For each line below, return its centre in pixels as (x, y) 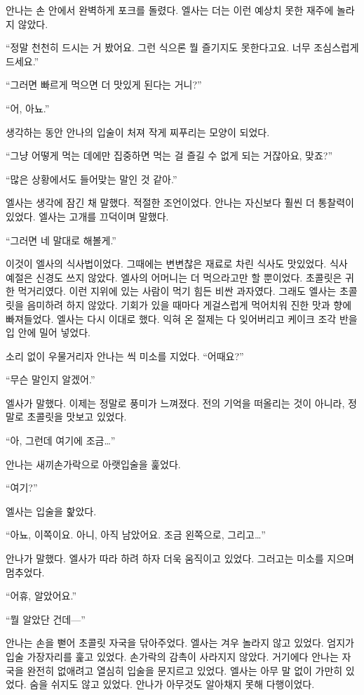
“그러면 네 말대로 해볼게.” (61, 240)
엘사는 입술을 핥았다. (51, 511)
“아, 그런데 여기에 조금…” (61, 441)
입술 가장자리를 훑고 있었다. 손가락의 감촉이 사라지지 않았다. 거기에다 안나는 (172, 656)
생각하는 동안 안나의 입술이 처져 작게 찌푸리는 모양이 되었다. (138, 132)
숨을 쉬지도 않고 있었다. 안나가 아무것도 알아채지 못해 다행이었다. (172, 684)
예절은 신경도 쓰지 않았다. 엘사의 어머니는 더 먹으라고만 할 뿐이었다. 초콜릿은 (174, 277)
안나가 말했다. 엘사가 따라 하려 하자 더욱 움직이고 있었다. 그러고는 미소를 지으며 (180, 558)
